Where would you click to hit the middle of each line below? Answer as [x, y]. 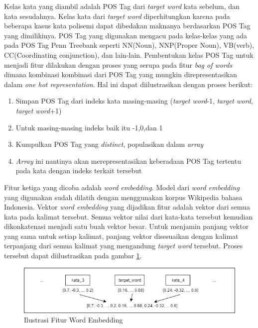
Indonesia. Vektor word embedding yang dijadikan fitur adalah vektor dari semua [127, 207]
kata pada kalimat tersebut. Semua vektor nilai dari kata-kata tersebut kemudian [129, 216]
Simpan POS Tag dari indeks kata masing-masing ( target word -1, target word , [134, 101]
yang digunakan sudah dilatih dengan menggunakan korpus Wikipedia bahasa [123, 197]
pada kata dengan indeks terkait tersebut [79, 170]
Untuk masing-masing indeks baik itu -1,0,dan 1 [89, 127]
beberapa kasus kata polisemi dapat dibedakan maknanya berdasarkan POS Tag [127, 26]
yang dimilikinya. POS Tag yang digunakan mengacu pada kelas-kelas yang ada [126, 35]
